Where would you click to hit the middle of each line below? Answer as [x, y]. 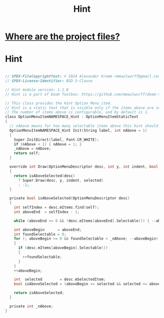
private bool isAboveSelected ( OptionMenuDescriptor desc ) [70, 198]
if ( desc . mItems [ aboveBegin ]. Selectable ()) [63, 248]
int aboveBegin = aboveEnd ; [48, 230]
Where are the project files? [63, 37]
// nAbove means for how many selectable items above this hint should [84, 126]
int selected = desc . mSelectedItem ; [60, 280]
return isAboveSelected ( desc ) [45, 176]
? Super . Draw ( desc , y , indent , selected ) [61, 180]
